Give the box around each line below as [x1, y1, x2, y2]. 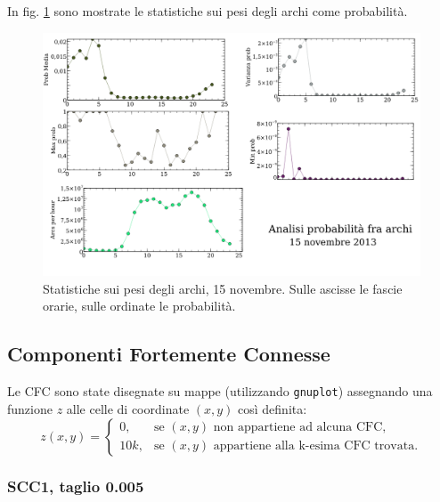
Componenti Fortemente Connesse [7, 340, 330, 368]
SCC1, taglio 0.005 [7, 475, 144, 498]
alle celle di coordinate [66, 399, 190, 417]
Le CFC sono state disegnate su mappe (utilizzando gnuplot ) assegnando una [7, 382, 433, 401]
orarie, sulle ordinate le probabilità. [43, 296, 236, 315]
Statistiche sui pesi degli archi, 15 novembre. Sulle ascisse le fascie [43, 279, 403, 297]
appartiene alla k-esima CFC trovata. [213, 440, 419, 453]
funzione [7, 399, 53, 417]
